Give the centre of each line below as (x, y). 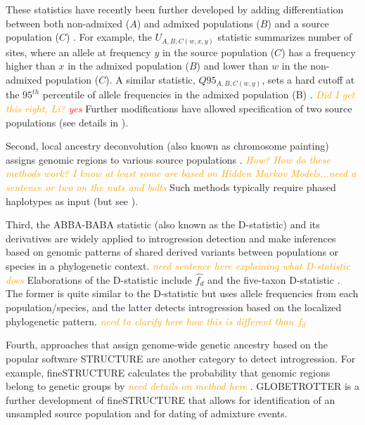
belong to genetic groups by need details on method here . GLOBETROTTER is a (183, 386)
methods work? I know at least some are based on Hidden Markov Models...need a (181, 173)
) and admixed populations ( (198, 23)
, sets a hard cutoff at (308, 79)
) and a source (298, 23)
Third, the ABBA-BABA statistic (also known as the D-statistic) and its (163, 224)
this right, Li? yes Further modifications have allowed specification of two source (179, 108)
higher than (31, 66)
